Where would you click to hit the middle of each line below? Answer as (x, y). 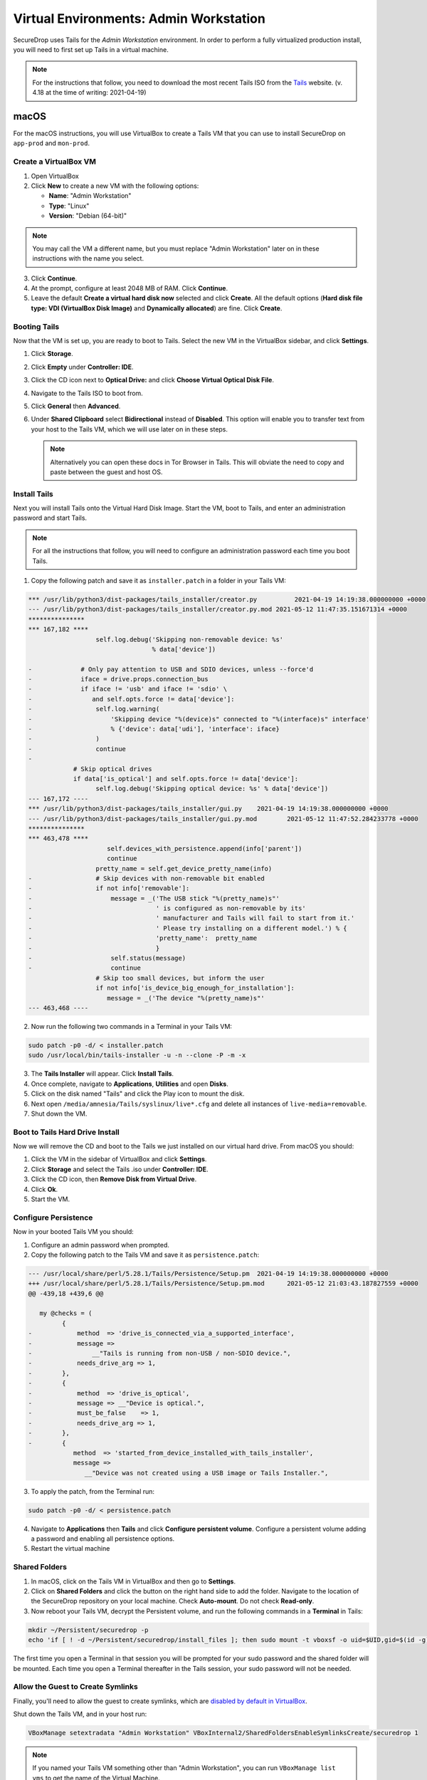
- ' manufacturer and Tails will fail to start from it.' (191, 918)
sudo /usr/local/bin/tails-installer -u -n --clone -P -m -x (137, 1055)
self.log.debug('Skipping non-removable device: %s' (190, 639)
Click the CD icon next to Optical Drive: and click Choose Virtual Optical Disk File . (152, 380)
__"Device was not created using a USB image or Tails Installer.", (206, 1473)
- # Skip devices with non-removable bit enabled (146, 878)
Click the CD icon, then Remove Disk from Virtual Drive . (114, 1179)
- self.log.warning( (94, 709)
